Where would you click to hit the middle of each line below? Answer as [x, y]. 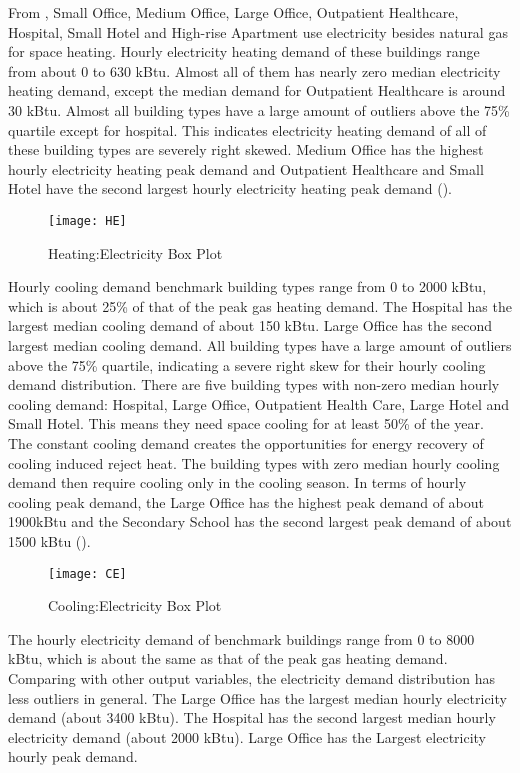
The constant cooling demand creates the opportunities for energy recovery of [246, 442]
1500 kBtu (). [49, 540]
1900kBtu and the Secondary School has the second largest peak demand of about [260, 521]
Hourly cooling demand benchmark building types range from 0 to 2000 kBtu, [247, 286]
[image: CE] [87, 573]
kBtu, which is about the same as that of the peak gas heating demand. [228, 658]
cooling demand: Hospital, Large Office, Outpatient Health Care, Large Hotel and [259, 403]
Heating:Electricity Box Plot [135, 252]
